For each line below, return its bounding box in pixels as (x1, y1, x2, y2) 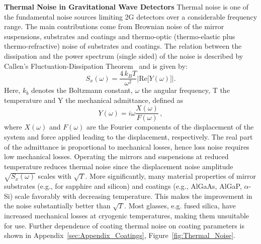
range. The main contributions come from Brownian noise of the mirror (4, 21, 224, 32)
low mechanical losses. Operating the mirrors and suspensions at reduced (4, 151, 229, 162)
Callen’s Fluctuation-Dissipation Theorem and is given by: (4, 60, 188, 71)
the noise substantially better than (4, 200, 111, 211)
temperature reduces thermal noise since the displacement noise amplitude (4, 161, 233, 171)
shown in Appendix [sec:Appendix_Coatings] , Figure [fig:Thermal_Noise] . (4, 230, 235, 240)
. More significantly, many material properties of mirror (85, 171, 256, 181)
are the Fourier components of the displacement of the (86, 121, 254, 132)
